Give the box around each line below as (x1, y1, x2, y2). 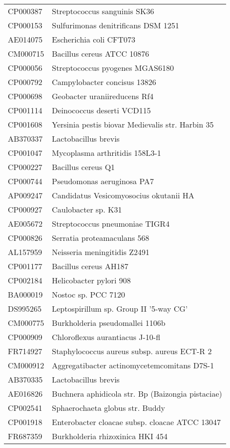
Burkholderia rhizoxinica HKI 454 (52, 430, 168, 442)
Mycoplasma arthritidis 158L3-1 (52, 147, 161, 158)
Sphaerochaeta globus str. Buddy (52, 402, 165, 413)
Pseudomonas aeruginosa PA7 (52, 175, 154, 187)
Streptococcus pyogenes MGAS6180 (52, 62, 174, 73)
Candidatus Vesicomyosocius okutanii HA (52, 190, 194, 201)
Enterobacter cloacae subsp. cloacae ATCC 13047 (52, 416, 221, 427)
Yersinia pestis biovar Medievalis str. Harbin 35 (52, 119, 214, 130)
